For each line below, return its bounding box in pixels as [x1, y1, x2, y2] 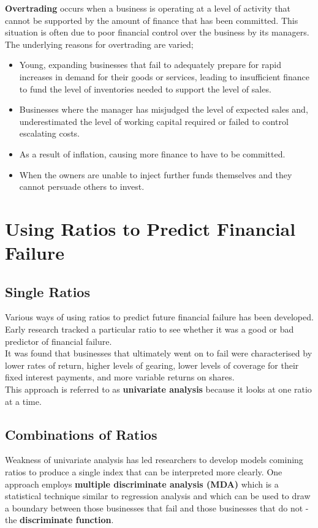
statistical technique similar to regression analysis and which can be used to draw [5, 489, 311, 502]
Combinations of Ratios [5, 424, 157, 443]
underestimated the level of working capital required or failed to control [19, 115, 289, 127]
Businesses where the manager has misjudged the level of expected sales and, [19, 103, 308, 116]
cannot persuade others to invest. [19, 180, 145, 193]
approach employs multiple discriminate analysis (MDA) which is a [5, 477, 279, 490]
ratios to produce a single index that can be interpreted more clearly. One [5, 466, 282, 478]
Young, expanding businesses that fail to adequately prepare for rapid [19, 58, 281, 71]
